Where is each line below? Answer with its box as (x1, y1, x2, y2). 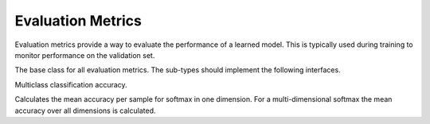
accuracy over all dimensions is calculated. (14, 106, 156, 115)
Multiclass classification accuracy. (14, 79, 127, 89)
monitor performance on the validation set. (14, 50, 155, 60)
